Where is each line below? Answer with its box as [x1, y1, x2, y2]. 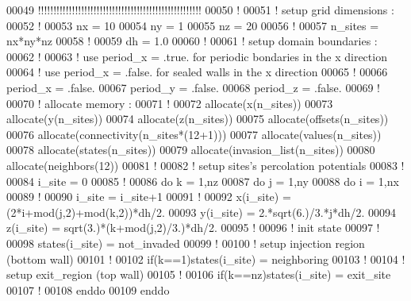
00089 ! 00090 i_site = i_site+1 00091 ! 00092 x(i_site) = [6, 188, 291, 205]
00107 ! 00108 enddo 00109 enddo [6, 281, 170, 298]
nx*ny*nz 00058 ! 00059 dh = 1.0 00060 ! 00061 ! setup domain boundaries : [6, 33, 378, 49]
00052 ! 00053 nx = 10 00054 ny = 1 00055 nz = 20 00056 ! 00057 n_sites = [6, 17, 379, 33]
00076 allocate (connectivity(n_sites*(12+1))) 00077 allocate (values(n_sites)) [6, 125, 382, 142]
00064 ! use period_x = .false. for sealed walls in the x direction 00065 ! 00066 [6, 64, 388, 80]
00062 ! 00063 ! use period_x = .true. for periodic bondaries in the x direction [6, 48, 387, 64]
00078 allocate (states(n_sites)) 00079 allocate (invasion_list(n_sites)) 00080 [6, 141, 375, 158]
